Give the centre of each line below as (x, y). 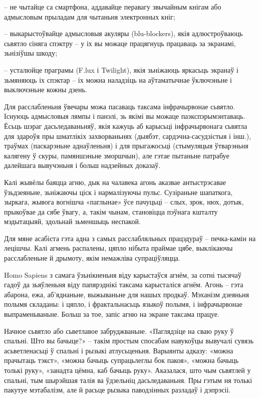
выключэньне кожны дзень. (46, 89)
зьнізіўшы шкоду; (31, 53)
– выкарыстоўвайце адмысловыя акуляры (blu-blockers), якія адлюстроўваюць (123, 33)
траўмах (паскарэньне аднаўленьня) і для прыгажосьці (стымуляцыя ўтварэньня (126, 146)
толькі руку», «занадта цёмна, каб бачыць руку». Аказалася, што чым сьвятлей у (127, 370)
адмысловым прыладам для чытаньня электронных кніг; (90, 16)
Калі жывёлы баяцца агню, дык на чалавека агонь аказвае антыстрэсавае (115, 182)
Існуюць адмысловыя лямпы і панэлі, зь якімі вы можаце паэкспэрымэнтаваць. (125, 116)
